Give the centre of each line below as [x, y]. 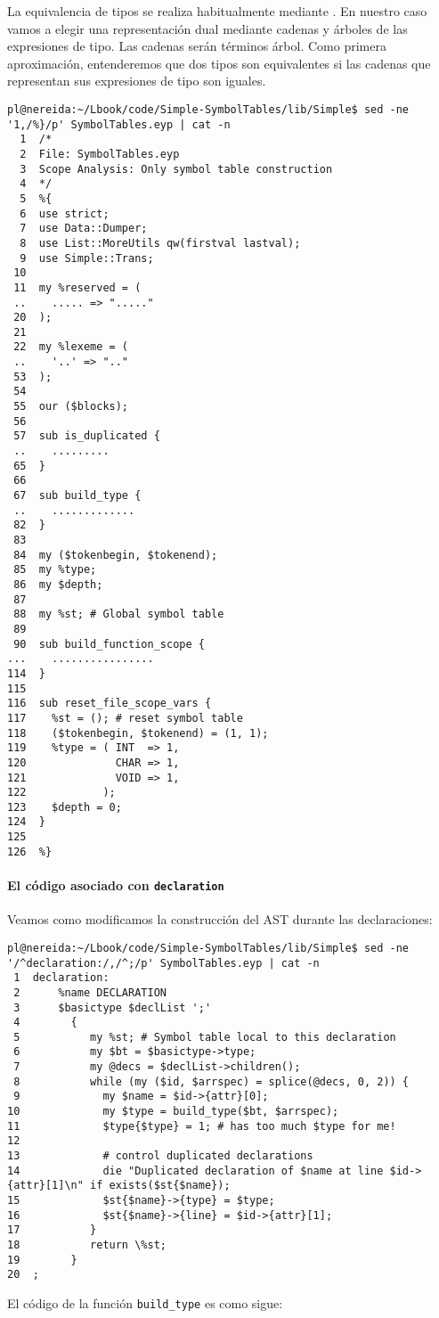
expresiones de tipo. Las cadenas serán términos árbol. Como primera [197, 46]
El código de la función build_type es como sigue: [145, 1302]
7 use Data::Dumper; [84, 229]
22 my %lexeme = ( [71, 347]
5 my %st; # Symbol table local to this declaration [205, 1037]
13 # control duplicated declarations [160, 1156]
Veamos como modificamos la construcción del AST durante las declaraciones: [220, 919]
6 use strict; [65, 213]
